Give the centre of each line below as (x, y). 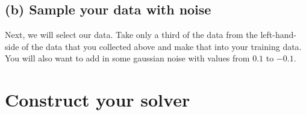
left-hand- (278, 35)
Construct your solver (98, 100)
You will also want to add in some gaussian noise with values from (127, 58)
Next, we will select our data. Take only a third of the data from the (131, 35)
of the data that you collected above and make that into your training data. (162, 46)
